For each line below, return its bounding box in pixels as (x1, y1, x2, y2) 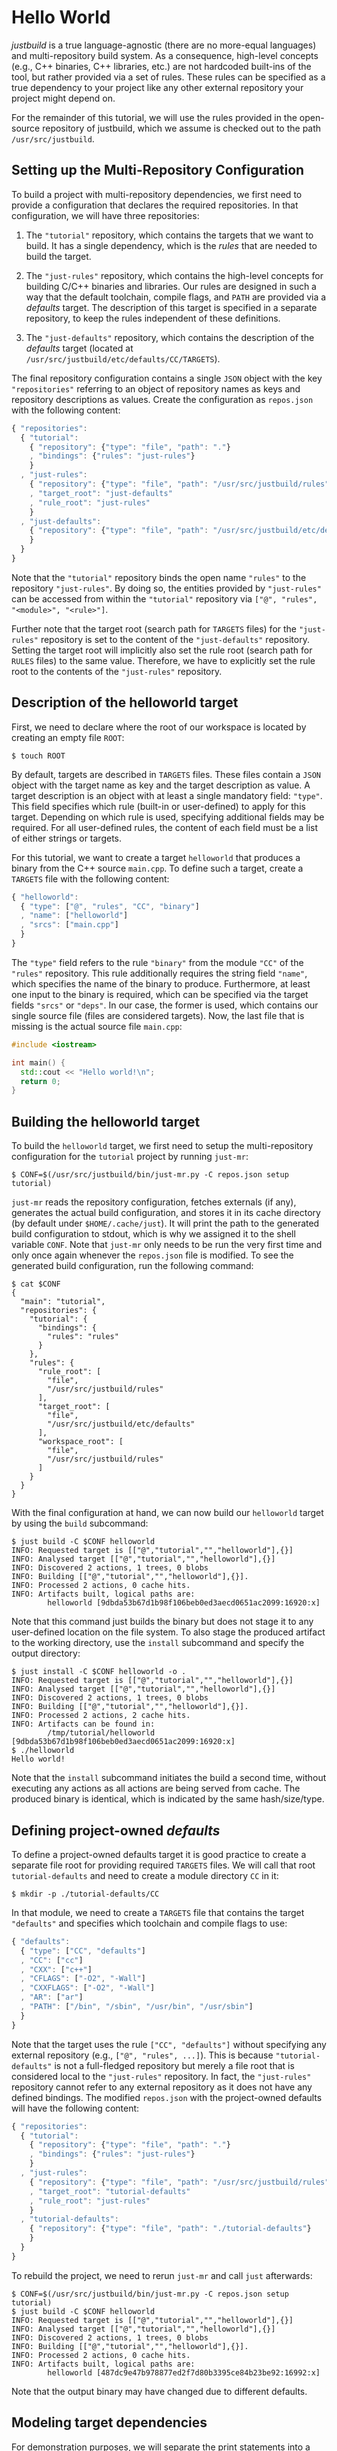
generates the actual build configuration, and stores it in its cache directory (11, 1207, 321, 1219)
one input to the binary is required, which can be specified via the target (11, 988, 309, 1000)
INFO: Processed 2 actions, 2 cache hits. (11, 1711, 191, 1721)
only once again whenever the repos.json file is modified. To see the (11, 1249, 294, 1261)
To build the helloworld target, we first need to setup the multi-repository (11, 1140, 314, 1152)
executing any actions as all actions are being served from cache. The (11, 1782, 301, 1795)
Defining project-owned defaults (11, 1822, 221, 1839)
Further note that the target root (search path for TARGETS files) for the (11, 622, 298, 635)
